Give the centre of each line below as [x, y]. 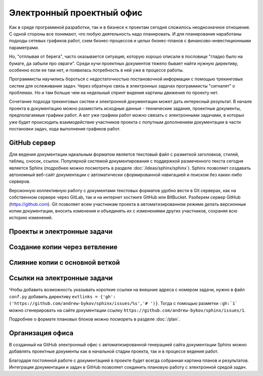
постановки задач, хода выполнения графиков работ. [65, 129]
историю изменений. [31, 218]
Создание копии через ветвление [63, 247]
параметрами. [24, 47]
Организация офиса [41, 333]
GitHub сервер [32, 143]
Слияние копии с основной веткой [65, 263]
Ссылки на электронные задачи [61, 278]
